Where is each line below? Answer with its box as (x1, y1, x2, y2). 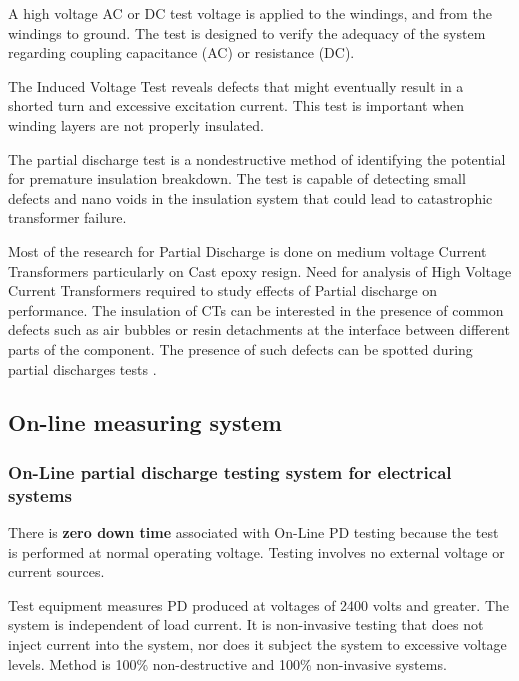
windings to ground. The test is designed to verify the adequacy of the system (8, 22, 486, 43)
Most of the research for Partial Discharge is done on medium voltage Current (8, 240, 487, 261)
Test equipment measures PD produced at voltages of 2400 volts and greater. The (8, 594, 510, 615)
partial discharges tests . (8, 358, 157, 379)
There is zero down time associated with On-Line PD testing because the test (8, 522, 499, 543)
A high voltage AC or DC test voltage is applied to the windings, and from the (8, 3, 492, 23)
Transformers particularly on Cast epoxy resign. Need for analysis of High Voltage (8, 260, 512, 281)
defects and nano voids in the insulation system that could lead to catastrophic (8, 187, 493, 208)
